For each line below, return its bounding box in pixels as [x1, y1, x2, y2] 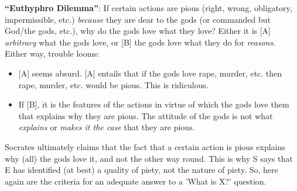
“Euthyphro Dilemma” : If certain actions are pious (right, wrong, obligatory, [5, 2, 292, 13]
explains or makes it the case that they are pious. [18, 121, 195, 133]
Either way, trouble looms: [5, 47, 100, 60]
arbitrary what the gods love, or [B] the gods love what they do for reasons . [5, 36, 276, 48]
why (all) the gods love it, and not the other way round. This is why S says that [5, 152, 293, 164]
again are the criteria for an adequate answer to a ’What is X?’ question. [5, 175, 267, 187]
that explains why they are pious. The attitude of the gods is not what [18, 109, 273, 121]
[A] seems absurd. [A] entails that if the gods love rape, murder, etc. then [18, 67, 282, 79]
